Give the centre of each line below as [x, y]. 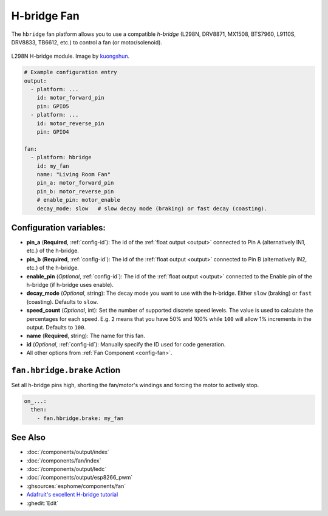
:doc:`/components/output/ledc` [67, 469]
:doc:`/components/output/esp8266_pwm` [80, 478]
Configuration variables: [59, 228]
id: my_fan [53, 166]
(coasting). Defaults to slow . [62, 301]
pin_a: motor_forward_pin [75, 183]
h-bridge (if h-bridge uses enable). [70, 285]
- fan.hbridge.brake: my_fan [80, 418]
